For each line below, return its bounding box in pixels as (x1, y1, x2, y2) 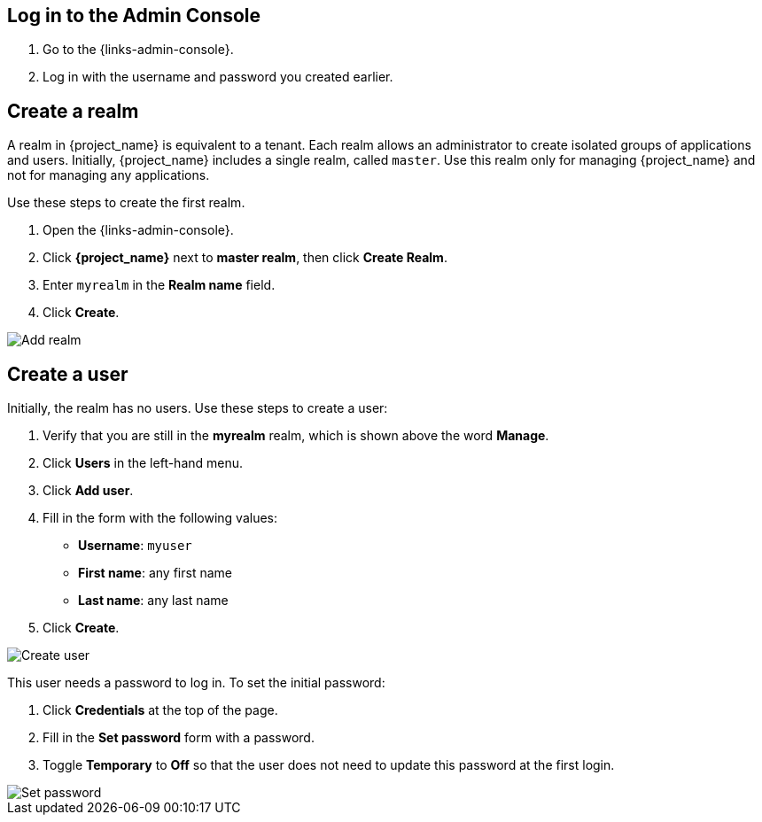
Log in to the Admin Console (7, 4, 261, 27)
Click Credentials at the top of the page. (43, 702, 278, 718)
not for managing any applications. (7, 167, 210, 183)
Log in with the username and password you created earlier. (43, 69, 393, 85)
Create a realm (7, 99, 139, 122)
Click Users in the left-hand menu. (43, 455, 244, 471)
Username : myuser (78, 538, 192, 554)
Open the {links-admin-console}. (43, 222, 234, 238)
